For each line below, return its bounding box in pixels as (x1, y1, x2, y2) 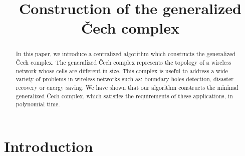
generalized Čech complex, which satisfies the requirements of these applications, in (16, 91, 233, 100)
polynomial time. (16, 100, 60, 108)
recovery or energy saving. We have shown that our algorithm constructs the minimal (16, 83, 238, 91)
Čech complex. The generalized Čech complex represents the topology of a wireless (16, 58, 231, 67)
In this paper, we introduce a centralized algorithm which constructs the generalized (16, 50, 235, 58)
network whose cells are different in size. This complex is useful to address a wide (16, 66, 228, 75)
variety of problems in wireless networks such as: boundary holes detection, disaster (16, 75, 233, 83)
